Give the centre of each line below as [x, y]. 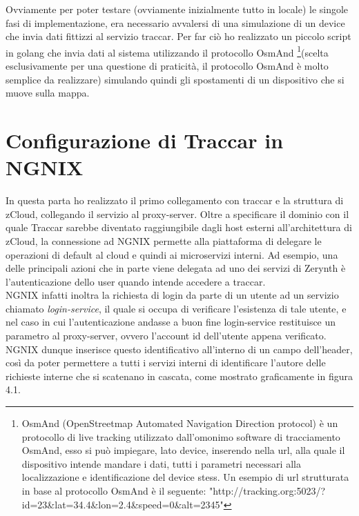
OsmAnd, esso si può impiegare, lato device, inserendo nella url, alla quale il [183, 450]
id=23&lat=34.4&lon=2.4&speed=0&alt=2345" [123, 504]
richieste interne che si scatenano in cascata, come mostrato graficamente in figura [179, 376]
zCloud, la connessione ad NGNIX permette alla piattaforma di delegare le [164, 240]
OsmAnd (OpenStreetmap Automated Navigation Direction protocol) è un [180, 423]
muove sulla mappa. [48, 93]
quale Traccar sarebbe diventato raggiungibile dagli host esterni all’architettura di [179, 227]
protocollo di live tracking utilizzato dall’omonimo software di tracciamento [181, 436]
